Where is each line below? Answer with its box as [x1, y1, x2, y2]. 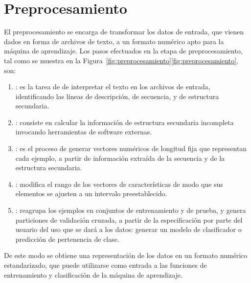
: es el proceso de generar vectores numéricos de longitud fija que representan [15, 143, 247, 154]
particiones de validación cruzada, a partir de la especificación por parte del [15, 214, 243, 225]
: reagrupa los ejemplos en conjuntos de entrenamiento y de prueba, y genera [15, 205, 246, 215]
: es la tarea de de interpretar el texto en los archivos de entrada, [15, 81, 210, 92]
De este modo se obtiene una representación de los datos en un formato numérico [4, 250, 248, 260]
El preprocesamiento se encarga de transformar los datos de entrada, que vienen [4, 26, 244, 37]
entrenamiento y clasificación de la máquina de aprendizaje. [4, 269, 183, 280]
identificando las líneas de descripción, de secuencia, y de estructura [15, 91, 219, 101]
